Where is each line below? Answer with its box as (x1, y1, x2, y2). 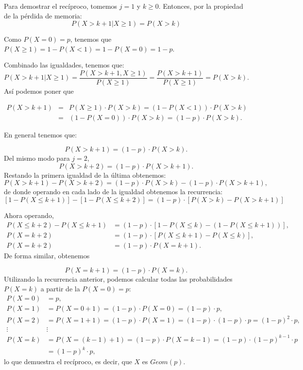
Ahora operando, (4, 210, 54, 220)
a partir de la (40, 283, 80, 293)
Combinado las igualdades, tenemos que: (4, 60, 124, 70)
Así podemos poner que (4, 86, 74, 96)
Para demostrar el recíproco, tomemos (4, 1, 118, 11)
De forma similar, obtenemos (4, 250, 90, 260)
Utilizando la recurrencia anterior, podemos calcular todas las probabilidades (4, 274, 233, 284)
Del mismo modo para (4, 153, 70, 163)
